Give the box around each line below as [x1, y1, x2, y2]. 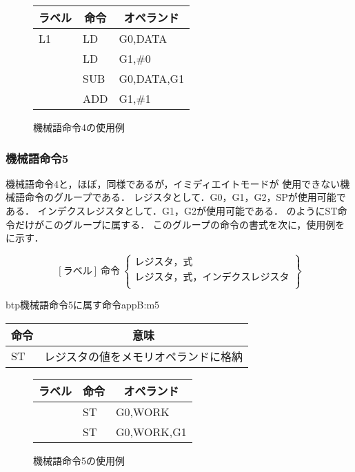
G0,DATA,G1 [119, 70, 185, 86]
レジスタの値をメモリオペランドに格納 [44, 348, 243, 364]
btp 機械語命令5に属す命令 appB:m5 [6, 297, 160, 312]
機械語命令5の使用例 [33, 453, 125, 467]
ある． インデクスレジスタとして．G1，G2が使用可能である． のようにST [6, 204, 338, 217]
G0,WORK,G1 [116, 423, 187, 440]
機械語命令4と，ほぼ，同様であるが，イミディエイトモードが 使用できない [6, 176, 341, 190]
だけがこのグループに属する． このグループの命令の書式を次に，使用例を [14, 217, 345, 231]
